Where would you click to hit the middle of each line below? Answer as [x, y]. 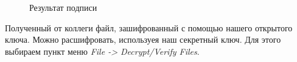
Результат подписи [63, 7]
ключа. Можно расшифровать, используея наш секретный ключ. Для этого [143, 39]
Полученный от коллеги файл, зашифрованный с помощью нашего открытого [149, 27]
